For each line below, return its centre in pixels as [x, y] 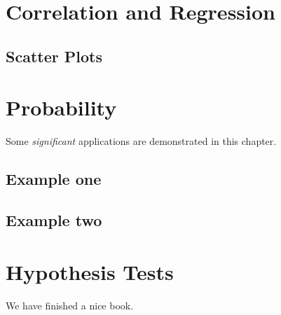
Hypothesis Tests [90, 271]
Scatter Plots [54, 56]
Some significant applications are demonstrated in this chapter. [141, 141]
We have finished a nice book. [70, 305]
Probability [61, 107]
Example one [54, 179]
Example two [54, 220]
